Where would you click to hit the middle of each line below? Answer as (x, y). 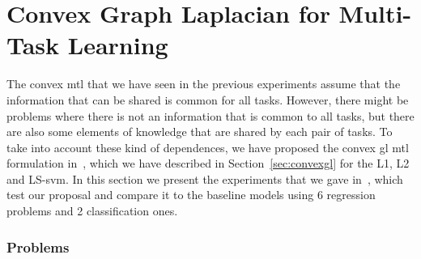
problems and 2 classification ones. (92, 211)
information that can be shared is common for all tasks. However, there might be (208, 99)
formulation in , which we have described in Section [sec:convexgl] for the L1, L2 (208, 163)
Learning (118, 45)
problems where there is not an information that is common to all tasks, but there (210, 115)
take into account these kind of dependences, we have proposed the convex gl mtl (208, 147)
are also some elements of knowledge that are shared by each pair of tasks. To (200, 132)
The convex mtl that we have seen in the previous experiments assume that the (204, 84)
